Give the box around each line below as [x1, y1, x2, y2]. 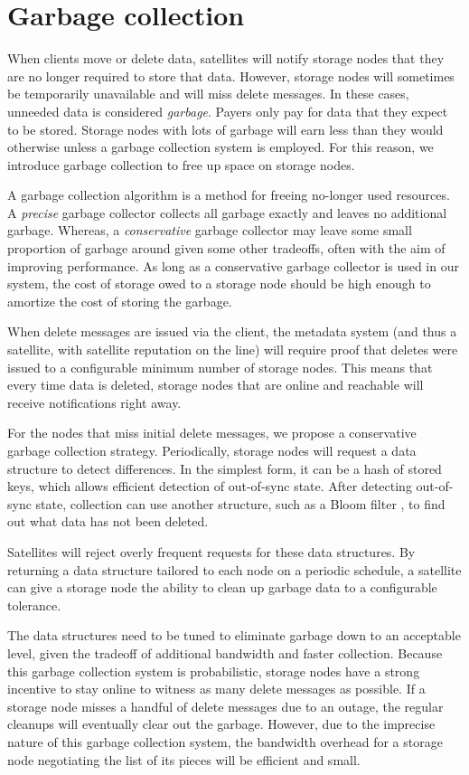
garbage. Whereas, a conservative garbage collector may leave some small [7, 221, 412, 240]
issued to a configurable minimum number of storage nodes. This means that [7, 357, 433, 376]
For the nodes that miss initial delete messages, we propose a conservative [7, 423, 417, 442]
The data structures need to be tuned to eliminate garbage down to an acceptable [7, 626, 461, 645]
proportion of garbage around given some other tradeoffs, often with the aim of [7, 239, 446, 258]
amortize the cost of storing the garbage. [7, 291, 232, 310]
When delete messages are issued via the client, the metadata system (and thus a [7, 322, 457, 341]
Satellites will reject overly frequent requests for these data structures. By [7, 542, 416, 561]
